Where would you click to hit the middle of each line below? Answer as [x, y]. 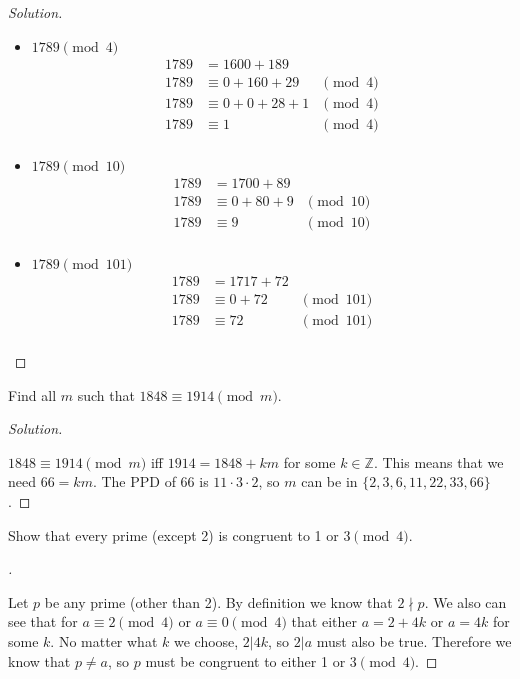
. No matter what [104, 640]
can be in [329, 481]
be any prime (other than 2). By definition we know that [218, 601]
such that [106, 394]
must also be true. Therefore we [414, 640]
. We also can [465, 601]
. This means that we [438, 461]
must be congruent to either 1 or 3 [251, 660]
